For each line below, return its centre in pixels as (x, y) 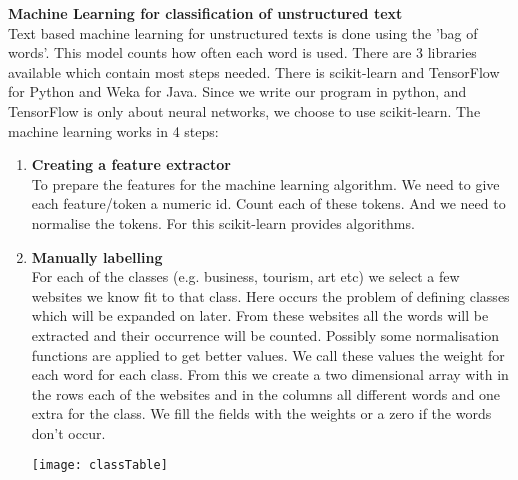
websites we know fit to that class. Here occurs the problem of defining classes (270, 295)
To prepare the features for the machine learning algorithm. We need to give (265, 183)
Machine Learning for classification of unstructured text (205, 13)
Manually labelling (97, 256)
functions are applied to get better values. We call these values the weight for (268, 354)
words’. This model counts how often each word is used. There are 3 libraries (242, 52)
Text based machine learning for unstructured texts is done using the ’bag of (243, 32)
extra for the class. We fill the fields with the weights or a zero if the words (261, 413)
